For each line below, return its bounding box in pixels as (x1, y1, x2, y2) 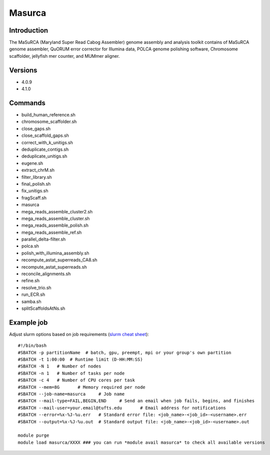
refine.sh (21, 278, 39, 284)
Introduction (9, 26, 48, 35)
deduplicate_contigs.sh (21, 146, 69, 152)
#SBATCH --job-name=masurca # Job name (18, 391, 125, 397)
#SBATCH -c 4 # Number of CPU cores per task (18, 377, 135, 383)
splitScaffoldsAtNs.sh (21, 305, 66, 311)
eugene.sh (21, 160, 43, 166)
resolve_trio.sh (21, 285, 52, 290)
